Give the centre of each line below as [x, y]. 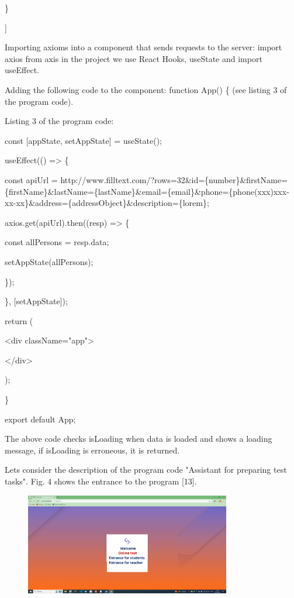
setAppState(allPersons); [49, 261]
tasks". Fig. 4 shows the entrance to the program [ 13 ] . [101, 481]
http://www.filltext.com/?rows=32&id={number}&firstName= [174, 179]
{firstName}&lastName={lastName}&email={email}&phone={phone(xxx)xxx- [147, 191]
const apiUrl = [31, 179]
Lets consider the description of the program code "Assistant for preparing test [146, 470]
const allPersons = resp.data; [57, 242]
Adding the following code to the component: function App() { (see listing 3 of [146, 89]
